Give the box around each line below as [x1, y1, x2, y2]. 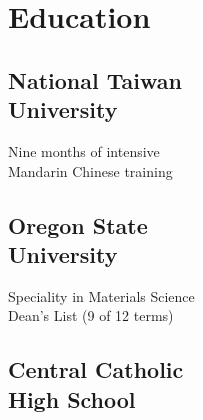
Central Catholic [8, 354, 184, 385]
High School [8, 383, 136, 414]
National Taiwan [8, 64, 182, 95]
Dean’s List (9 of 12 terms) [8, 305, 174, 326]
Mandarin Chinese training [8, 160, 173, 181]
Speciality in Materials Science [8, 285, 195, 306]
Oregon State [8, 209, 148, 240]
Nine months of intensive [8, 140, 160, 161]
